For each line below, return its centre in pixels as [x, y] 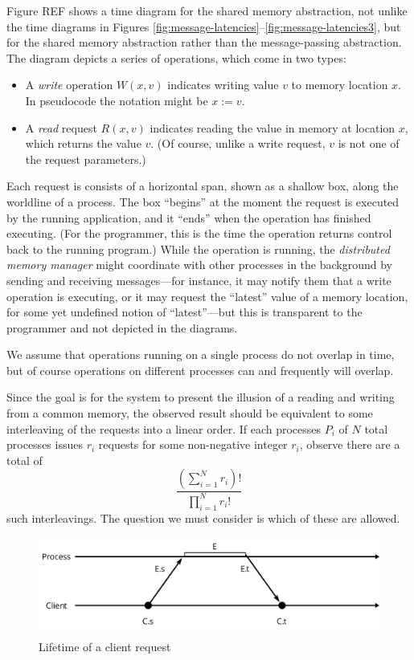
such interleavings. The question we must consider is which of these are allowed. [203, 517]
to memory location [340, 85]
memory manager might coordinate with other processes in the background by [199, 265]
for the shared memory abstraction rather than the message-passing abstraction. [204, 42]
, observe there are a [350, 444]
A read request [61, 127]
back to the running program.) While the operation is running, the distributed [198, 249]
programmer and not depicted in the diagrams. [122, 327]
